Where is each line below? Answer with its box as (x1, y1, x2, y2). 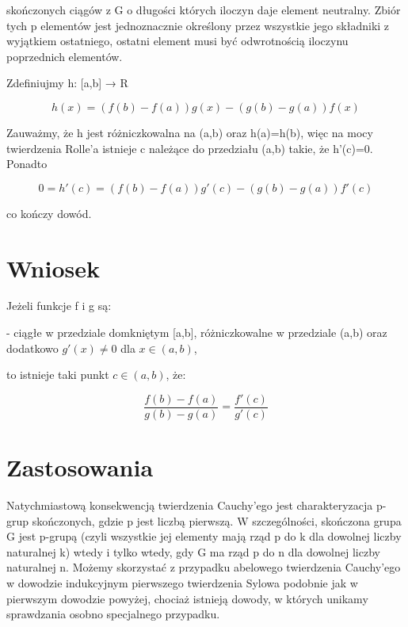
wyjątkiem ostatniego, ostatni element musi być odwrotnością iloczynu (6, 32, 349, 49)
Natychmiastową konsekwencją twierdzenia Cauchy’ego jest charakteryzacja (6, 497, 373, 514)
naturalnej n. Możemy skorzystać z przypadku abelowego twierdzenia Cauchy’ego (6, 559, 401, 575)
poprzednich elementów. (6, 48, 123, 64)
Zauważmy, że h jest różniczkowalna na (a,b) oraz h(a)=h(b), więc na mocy (6, 124, 373, 140)
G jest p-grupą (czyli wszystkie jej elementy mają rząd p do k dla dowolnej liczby (6, 528, 402, 545)
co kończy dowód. (6, 205, 92, 221)
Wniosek (6, 251, 100, 284)
